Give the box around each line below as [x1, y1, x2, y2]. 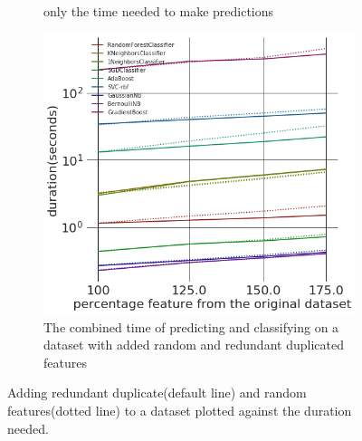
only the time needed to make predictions [43, 2, 274, 20]
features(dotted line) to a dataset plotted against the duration [7, 401, 352, 420]
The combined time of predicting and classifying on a [43, 317, 339, 336]
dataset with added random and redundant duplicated [43, 335, 344, 354]
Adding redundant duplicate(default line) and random [7, 383, 307, 402]
